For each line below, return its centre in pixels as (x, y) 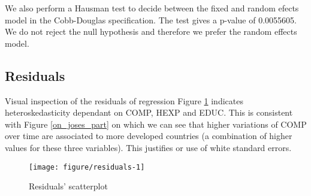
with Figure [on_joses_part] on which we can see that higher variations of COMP (156, 124)
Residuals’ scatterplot (68, 186)
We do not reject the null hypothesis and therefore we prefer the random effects (151, 31)
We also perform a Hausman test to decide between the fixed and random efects (152, 8)
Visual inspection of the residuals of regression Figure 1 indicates (124, 100)
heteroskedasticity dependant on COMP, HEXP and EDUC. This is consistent (149, 112)
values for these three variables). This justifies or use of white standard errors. (148, 147)
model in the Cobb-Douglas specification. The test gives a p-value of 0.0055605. (151, 19)
